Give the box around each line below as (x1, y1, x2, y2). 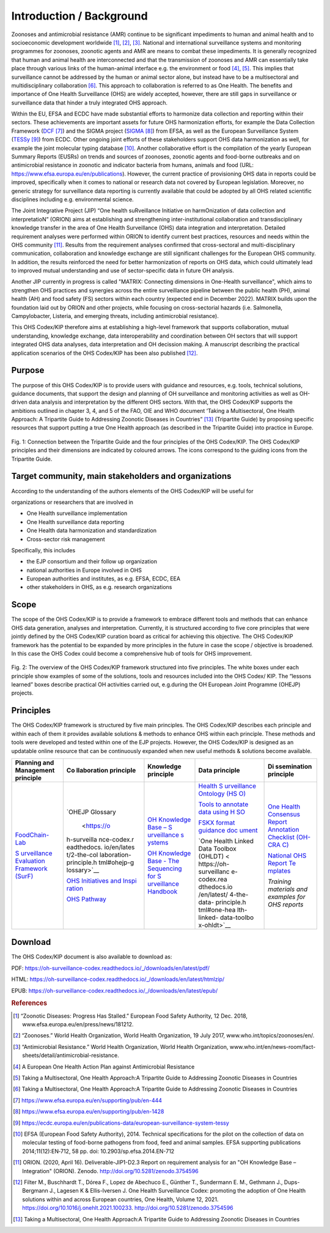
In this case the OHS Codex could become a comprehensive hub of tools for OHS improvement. (11, 650, 252, 657)
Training (268, 877, 291, 886)
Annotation (268, 825, 299, 834)
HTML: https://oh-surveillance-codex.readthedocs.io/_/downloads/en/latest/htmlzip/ (11, 976, 225, 983)
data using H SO (198, 807, 246, 816)
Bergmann (22, 1187, 48, 1194)
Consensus (268, 810, 301, 818)
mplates (268, 866, 291, 875)
